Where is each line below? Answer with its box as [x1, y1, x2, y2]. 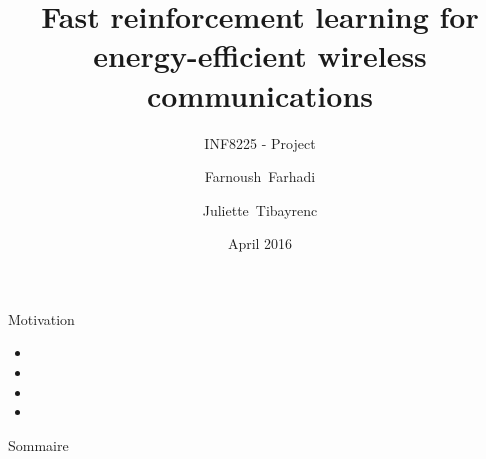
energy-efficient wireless [93, 35, 427, 76]
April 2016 [227, 233, 293, 254]
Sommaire [8, 434, 69, 455]
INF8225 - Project [204, 132, 316, 153]
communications [147, 74, 373, 115]
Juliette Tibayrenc [202, 199, 318, 220]
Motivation [8, 308, 75, 329]
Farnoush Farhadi [204, 166, 316, 187]
